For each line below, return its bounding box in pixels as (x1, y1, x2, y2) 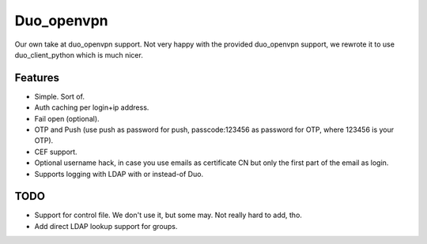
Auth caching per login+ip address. (34, 103, 149, 112)
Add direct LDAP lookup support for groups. (34, 221, 178, 231)
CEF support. (34, 147, 78, 156)
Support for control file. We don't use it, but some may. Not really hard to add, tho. (34, 210, 302, 220)
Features (14, 71, 59, 84)
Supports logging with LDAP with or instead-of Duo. (34, 169, 204, 178)
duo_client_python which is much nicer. (14, 50, 144, 59)
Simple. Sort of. (34, 92, 85, 101)
